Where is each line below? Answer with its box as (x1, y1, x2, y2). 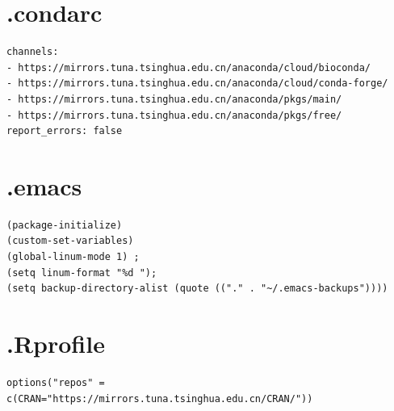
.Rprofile (6, 326, 105, 359)
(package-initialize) (6, 219, 123, 231)
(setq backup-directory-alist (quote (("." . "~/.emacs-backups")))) (6, 283, 388, 295)
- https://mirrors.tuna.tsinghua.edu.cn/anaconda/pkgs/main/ (6, 93, 342, 105)
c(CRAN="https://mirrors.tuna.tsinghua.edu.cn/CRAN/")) (6, 392, 313, 405)
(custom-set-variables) (6, 235, 134, 247)
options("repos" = (6, 376, 105, 388)
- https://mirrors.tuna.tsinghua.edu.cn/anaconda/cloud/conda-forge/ (6, 78, 388, 90)
